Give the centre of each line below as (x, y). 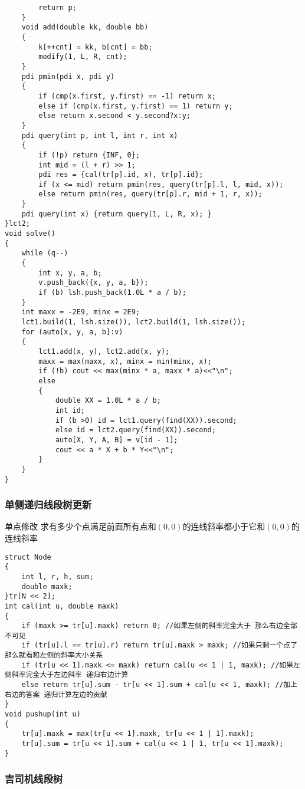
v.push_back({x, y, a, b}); (94, 283)
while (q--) (45, 253)
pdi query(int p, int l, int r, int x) (100, 135)
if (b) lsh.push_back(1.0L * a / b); (112, 293)
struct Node (28, 557)
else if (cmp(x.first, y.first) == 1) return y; (136, 106)
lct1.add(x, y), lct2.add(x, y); (104, 351)
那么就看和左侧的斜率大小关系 (54, 655)
